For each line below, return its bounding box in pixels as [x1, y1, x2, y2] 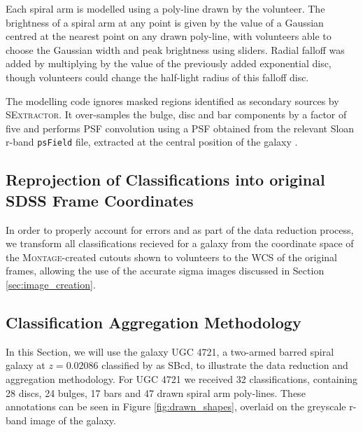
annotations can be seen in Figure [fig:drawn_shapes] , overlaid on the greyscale [6, 399, 346, 414]
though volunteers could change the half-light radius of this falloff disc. [6, 69, 309, 84]
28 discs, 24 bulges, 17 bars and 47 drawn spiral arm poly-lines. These [6, 385, 306, 400]
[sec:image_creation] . [6, 277, 96, 291]
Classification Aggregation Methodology [6, 311, 301, 333]
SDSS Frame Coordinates [6, 189, 194, 211]
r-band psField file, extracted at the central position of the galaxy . [6, 134, 298, 149]
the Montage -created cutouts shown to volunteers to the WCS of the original [6, 249, 337, 264]
